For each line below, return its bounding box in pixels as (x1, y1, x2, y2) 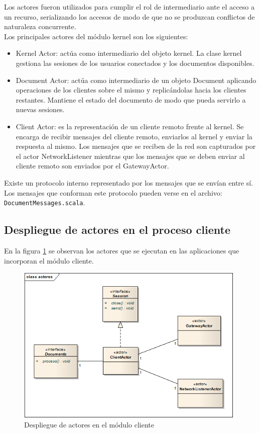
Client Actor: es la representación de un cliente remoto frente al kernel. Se (16, 121, 244, 131)
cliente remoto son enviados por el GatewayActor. (16, 160, 169, 171)
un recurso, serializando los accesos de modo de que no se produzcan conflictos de (4, 11, 255, 22)
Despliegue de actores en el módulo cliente (24, 419, 154, 430)
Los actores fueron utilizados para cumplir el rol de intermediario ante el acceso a (4, 2, 254, 12)
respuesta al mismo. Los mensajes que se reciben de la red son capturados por (16, 141, 256, 151)
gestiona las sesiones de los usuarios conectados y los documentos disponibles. (16, 57, 254, 68)
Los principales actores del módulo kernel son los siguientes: (4, 31, 188, 41)
